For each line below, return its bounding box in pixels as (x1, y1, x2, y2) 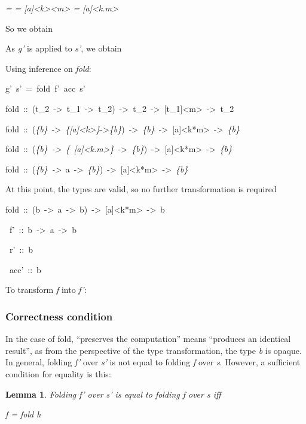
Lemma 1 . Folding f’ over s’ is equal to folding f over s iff (5, 387, 221, 400)
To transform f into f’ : (5, 283, 87, 296)
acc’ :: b (9, 263, 41, 275)
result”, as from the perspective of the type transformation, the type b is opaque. (5, 344, 302, 356)
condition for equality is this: (5, 367, 111, 380)
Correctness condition (5, 308, 113, 323)
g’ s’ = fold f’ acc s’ (5, 82, 85, 95)
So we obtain (5, 22, 53, 34)
